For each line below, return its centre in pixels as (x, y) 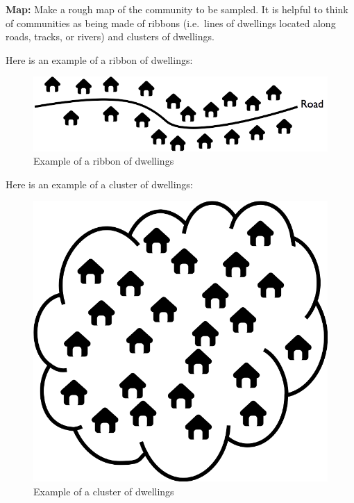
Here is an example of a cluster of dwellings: (99, 184)
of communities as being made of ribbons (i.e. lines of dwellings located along (171, 23)
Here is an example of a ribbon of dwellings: (99, 59)
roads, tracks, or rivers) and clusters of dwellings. (110, 36)
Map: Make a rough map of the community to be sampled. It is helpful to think (177, 9)
